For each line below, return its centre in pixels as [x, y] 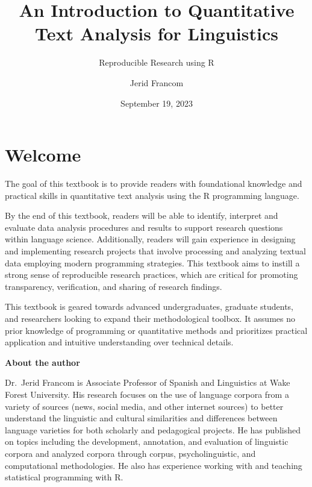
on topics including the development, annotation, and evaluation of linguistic [147, 441]
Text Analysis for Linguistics [157, 33]
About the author [42, 362]
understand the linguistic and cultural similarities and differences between [141, 418]
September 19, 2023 [157, 103]
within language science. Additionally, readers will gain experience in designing [150, 239]
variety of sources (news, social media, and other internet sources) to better [144, 406]
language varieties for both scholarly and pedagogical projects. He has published [153, 429]
